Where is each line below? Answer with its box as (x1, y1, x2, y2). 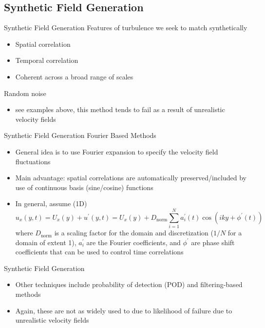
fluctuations (15, 156, 51, 166)
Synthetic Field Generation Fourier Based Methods (4, 130, 156, 140)
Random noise (4, 88, 46, 98)
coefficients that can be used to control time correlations (15, 247, 184, 257)
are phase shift (191, 237, 235, 247)
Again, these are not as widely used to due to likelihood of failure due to (15, 305, 232, 315)
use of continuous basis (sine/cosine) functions (15, 182, 153, 192)
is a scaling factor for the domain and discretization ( (54, 228, 213, 238)
